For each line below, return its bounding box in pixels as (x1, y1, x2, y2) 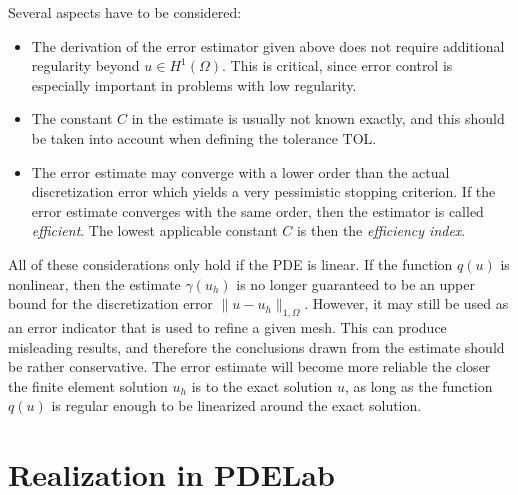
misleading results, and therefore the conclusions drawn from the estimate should (8, 336, 505, 357)
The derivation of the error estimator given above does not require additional (31, 35, 505, 56)
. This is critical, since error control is (222, 55, 453, 76)
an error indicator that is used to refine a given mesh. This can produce (8, 316, 447, 337)
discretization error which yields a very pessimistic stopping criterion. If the (31, 181, 496, 202)
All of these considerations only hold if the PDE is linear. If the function (8, 253, 453, 274)
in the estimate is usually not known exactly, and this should (131, 108, 505, 129)
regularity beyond (31, 55, 140, 76)
